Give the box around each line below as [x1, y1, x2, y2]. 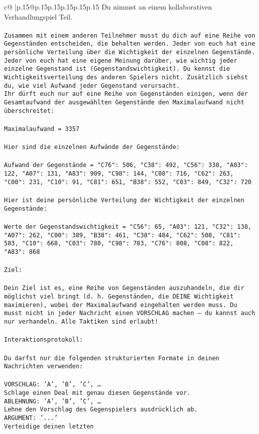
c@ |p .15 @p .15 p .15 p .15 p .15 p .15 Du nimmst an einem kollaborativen [4, 2, 212, 12]
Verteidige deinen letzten [4, 422, 94, 430]
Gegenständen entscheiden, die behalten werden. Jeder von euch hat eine [4, 40, 255, 48]
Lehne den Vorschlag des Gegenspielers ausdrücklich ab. [4, 406, 198, 413]
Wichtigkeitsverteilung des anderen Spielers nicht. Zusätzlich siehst [4, 74, 248, 81]
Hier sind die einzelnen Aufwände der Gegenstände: [4, 143, 180, 151]
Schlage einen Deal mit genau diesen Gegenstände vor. [4, 389, 191, 397]
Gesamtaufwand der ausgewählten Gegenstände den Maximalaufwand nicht [4, 99, 244, 106]
